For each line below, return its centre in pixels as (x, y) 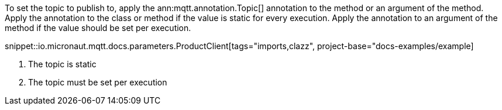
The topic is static (62, 64)
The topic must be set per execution (98, 82)
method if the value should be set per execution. (98, 28)
